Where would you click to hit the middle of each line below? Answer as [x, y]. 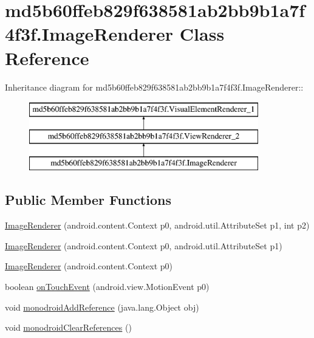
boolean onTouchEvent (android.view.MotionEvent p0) [107, 287]
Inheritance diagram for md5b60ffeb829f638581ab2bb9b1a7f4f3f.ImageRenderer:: [154, 87]
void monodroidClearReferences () [68, 327]
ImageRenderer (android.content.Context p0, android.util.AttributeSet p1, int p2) [157, 225]
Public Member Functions [88, 200]
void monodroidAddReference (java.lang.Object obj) [102, 307]
